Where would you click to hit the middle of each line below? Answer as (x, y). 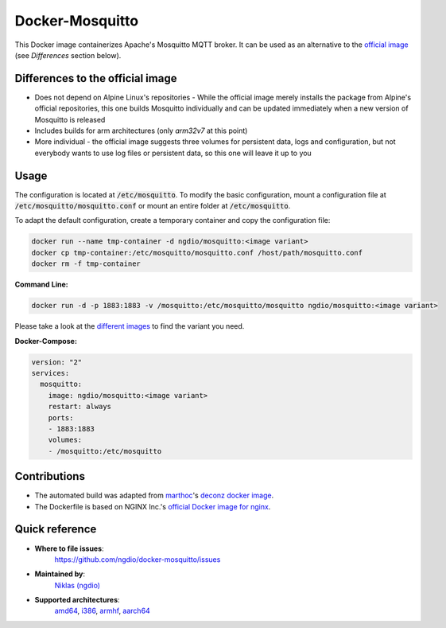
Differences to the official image (96, 78)
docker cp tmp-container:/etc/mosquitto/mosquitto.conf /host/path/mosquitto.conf (197, 252)
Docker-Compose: (46, 341)
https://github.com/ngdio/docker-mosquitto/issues (138, 559)
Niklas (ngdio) (78, 585)
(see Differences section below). (68, 55)
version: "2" (57, 362)
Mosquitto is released (70, 119)
